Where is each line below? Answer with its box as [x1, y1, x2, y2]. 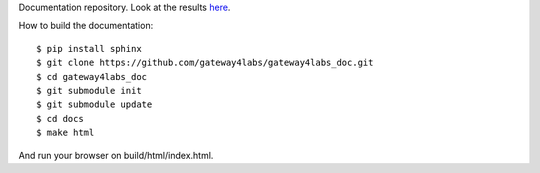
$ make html [36, 127, 95, 139]
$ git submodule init [36, 85, 142, 96]
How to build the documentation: [18, 20, 154, 32]
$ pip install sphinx [36, 43, 142, 54]
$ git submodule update [36, 99, 153, 110]
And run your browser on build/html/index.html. [18, 149, 214, 161]
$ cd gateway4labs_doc [36, 71, 148, 82]
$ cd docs [36, 113, 84, 124]
